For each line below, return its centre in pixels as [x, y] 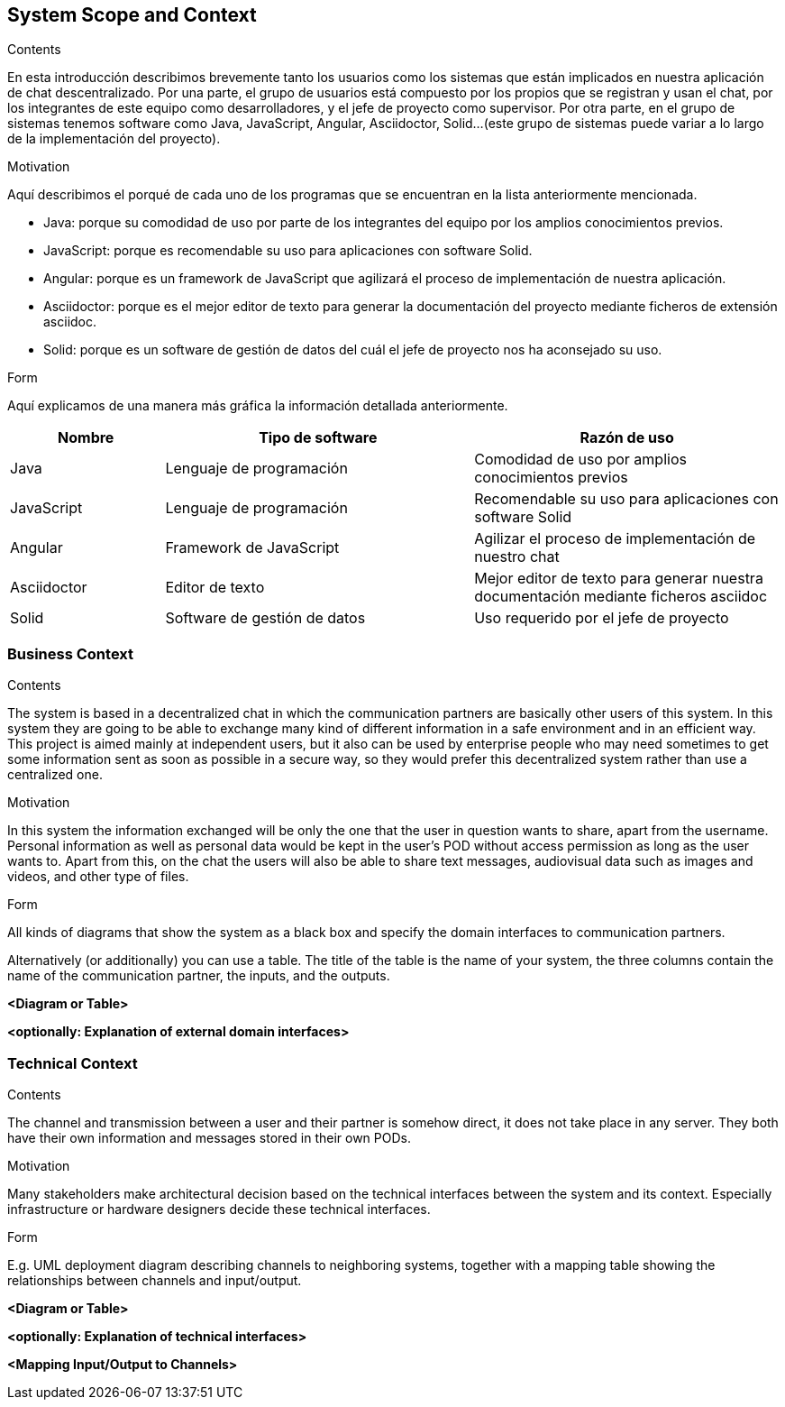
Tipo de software [318, 438]
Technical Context [73, 1063]
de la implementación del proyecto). [114, 139]
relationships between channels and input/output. [155, 1280]
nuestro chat [517, 557]
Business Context [71, 653]
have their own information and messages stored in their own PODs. [209, 1137]
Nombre [86, 438]
